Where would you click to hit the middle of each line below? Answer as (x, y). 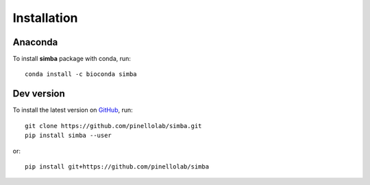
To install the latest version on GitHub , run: (73, 110)
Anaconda (35, 42)
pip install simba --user (69, 136)
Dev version (39, 94)
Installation (45, 18)
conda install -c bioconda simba (81, 74)
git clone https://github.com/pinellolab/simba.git (113, 126)
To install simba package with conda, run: (72, 59)
